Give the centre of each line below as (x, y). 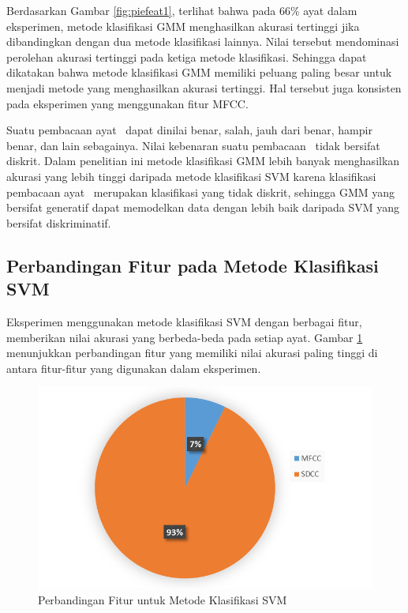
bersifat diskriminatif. (59, 222)
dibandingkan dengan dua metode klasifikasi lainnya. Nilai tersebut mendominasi (203, 41)
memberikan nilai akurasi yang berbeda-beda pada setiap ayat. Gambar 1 (185, 337)
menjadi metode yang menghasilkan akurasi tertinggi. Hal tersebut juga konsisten (204, 87)
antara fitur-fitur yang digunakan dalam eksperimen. (134, 368)
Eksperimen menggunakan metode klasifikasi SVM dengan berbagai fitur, (184, 321)
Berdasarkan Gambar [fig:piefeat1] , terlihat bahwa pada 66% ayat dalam (182, 10)
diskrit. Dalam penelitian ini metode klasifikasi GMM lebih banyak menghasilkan (203, 161)
